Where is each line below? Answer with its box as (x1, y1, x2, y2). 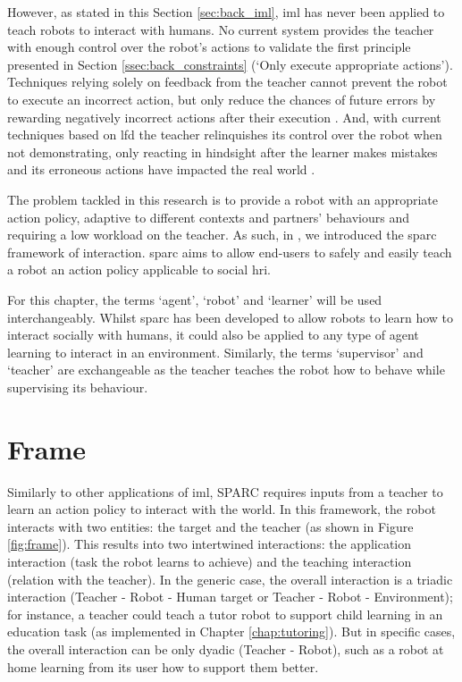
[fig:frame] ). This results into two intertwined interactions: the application (7, 535, 412, 553)
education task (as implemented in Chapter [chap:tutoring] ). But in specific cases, (7, 622, 456, 641)
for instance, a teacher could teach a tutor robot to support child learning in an (7, 604, 443, 623)
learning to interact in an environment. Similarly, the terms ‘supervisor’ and (7, 342, 424, 361)
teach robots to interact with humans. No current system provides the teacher (7, 20, 434, 38)
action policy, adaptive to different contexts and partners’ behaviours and (7, 207, 409, 226)
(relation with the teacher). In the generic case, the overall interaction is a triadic (7, 569, 453, 588)
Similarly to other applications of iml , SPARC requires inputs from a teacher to (7, 482, 443, 501)
